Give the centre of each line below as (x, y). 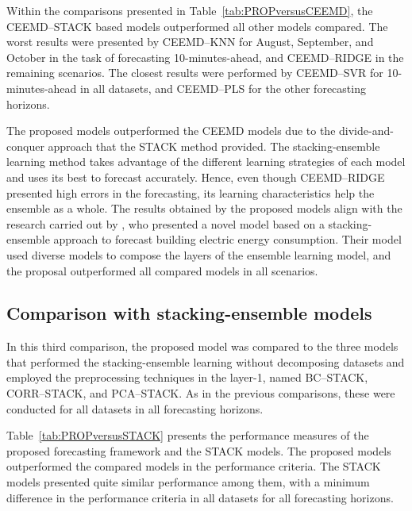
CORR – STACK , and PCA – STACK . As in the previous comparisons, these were (201, 393)
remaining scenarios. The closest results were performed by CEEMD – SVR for (195, 73)
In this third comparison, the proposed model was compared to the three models (202, 346)
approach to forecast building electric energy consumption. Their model (227, 239)
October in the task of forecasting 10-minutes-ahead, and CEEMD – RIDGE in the (205, 57)
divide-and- (366, 131)
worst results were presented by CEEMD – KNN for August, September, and (190, 42)
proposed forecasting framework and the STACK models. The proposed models (199, 450)
